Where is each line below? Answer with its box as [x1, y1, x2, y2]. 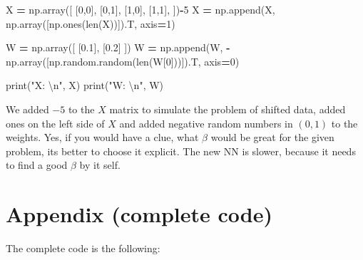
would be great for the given [210, 130, 334, 145]
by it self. [79, 157, 121, 172]
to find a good [6, 157, 68, 172]
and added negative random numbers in [119, 115, 293, 130]
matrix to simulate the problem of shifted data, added [109, 101, 346, 116]
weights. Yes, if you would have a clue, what [6, 130, 199, 145]
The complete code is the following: [6, 241, 160, 256]
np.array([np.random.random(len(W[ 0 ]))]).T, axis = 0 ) [6, 53, 240, 68]
